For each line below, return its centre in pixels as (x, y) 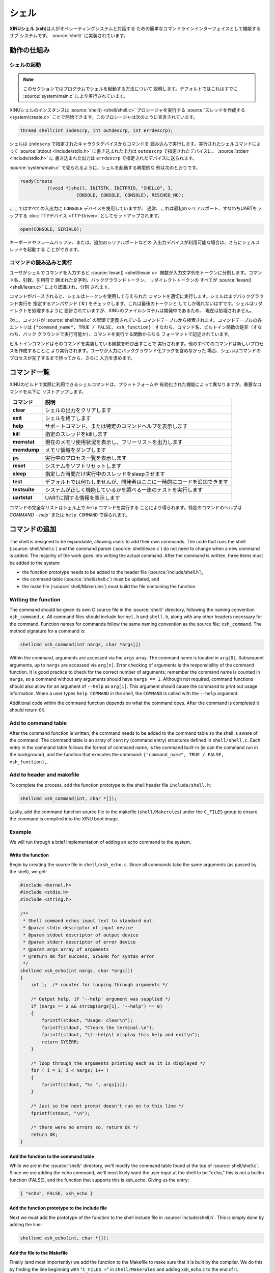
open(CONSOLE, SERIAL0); (51, 229)
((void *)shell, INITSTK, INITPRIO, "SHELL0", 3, (110, 188)
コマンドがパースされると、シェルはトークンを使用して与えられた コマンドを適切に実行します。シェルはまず (123, 296)
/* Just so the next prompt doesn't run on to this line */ (107, 1106)
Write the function (29, 855)
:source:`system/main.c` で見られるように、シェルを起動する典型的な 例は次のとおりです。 (105, 168)
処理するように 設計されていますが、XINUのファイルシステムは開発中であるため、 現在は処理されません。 (143, 311)
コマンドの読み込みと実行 (41, 262)
